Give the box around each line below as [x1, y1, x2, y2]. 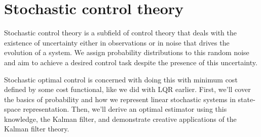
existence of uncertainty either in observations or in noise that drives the [4, 37, 230, 48]
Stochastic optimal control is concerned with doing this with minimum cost [4, 74, 238, 84]
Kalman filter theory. [4, 123, 69, 134]
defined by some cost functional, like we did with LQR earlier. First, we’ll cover [4, 84, 251, 95]
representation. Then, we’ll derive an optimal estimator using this [23, 104, 227, 114]
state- [238, 94, 255, 104]
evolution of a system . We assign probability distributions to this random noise [4, 47, 249, 58]
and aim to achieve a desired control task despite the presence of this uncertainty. [4, 57, 257, 67]
